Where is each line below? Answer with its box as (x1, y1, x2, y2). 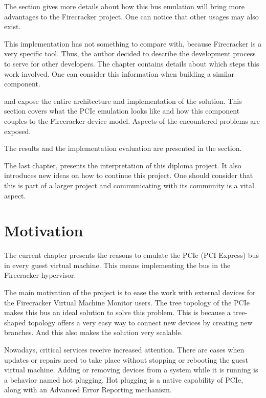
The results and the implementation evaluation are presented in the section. (4, 143, 242, 153)
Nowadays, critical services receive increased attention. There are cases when (4, 344, 245, 355)
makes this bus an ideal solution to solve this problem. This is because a (4, 307, 231, 318)
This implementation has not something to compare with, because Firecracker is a (4, 38, 262, 49)
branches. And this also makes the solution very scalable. (4, 327, 183, 338)
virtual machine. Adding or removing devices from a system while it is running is (4, 364, 258, 375)
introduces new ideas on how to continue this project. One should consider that (4, 170, 253, 181)
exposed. (4, 125, 31, 136)
